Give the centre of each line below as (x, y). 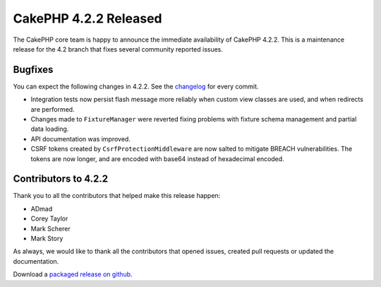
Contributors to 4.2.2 (61, 179)
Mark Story (47, 239)
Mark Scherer (50, 228)
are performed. (53, 109)
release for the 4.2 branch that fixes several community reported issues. (118, 49)
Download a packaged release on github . (73, 274)
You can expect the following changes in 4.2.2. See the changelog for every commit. (136, 86)
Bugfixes (33, 70)
